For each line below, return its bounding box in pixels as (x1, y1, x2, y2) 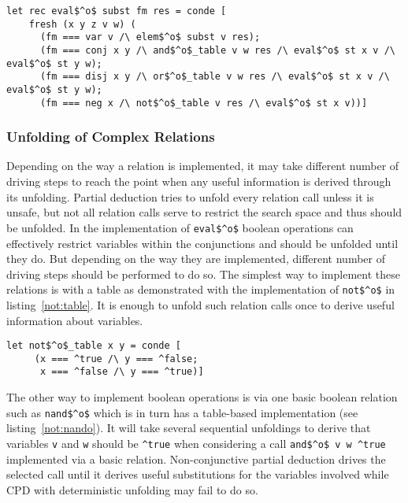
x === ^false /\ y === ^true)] (39, 366, 204, 378)
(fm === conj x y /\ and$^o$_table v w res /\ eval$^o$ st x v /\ (39, 44, 395, 56)
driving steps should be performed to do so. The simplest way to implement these (6, 265, 400, 282)
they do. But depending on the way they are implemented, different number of (6, 250, 385, 267)
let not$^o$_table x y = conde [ (6, 340, 181, 352)
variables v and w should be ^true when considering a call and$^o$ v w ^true (6, 435, 386, 451)
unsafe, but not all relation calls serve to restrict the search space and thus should (6, 204, 402, 220)
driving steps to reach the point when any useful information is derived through (6, 173, 391, 190)
